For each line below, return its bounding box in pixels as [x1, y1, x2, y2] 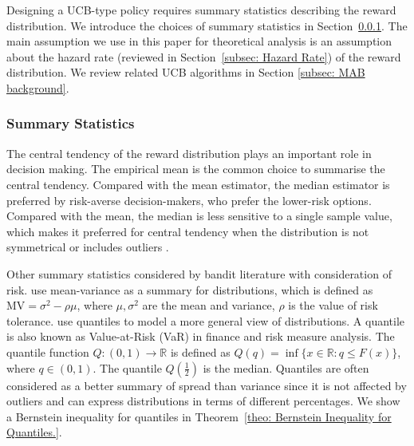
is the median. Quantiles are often [203, 359, 369, 376]
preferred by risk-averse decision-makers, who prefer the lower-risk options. [6, 191, 372, 208]
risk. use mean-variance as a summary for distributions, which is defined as [6, 281, 373, 298]
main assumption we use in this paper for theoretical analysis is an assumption [6, 33, 392, 49]
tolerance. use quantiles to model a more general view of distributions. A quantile [6, 312, 405, 329]
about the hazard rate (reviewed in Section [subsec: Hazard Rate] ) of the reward [6, 48, 401, 65]
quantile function [6, 343, 89, 360]
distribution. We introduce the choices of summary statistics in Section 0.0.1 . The [6, 17, 408, 34]
